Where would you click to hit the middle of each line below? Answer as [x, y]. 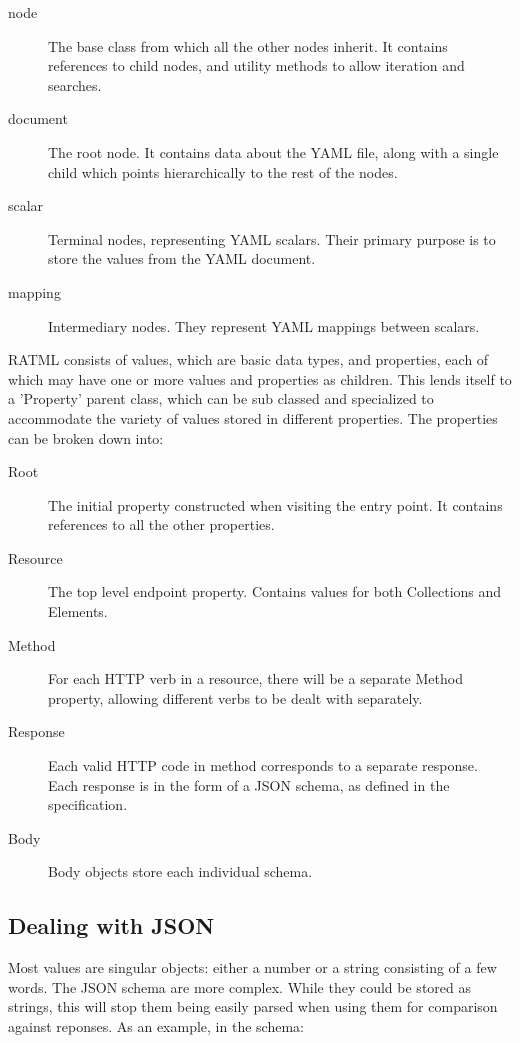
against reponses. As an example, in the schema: [156, 1025]
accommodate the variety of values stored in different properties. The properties [253, 417]
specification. [88, 804]
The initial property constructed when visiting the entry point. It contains [275, 504]
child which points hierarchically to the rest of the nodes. [223, 171]
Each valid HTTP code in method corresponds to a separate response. [263, 765]
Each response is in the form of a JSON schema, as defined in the [249, 784]
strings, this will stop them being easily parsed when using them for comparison [253, 1006]
